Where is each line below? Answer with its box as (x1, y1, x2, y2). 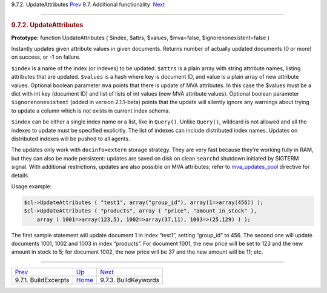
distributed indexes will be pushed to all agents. (11, 135, 130, 142)
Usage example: (11, 182, 52, 190)
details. (11, 171, 30, 179)
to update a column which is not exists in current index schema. (11, 107, 171, 114)
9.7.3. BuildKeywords (100, 275, 160, 284)
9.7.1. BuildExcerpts (15, 275, 70, 284)
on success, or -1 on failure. (11, 53, 81, 61)
